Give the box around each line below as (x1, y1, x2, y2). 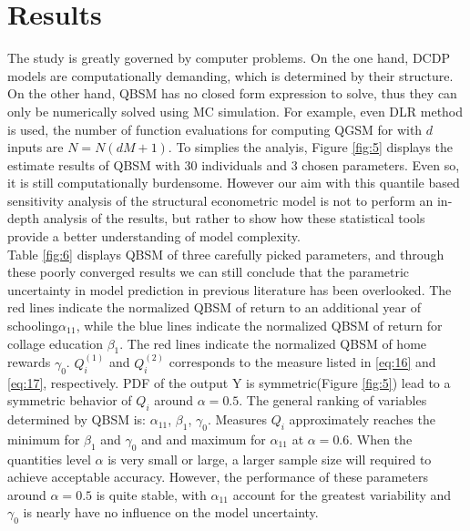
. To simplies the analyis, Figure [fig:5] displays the (168, 138, 453, 157)
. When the (349, 429, 413, 448)
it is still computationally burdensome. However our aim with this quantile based (7, 173, 460, 192)
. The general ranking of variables (239, 391, 427, 410)
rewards (7, 352, 51, 372)
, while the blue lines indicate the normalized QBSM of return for (76, 316, 443, 335)
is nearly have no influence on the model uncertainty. (23, 503, 319, 522)
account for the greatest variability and (232, 485, 452, 504)
